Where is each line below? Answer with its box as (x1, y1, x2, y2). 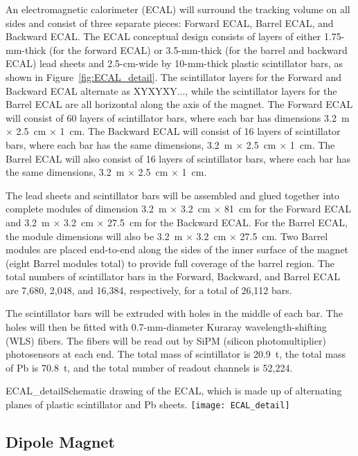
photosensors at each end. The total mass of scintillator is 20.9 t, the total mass (6, 347, 346, 361)
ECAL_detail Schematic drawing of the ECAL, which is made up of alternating (6, 383, 342, 398)
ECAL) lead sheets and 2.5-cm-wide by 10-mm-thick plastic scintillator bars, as (6, 56, 343, 71)
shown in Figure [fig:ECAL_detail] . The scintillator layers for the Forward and (6, 69, 342, 84)
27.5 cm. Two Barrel (240, 228, 328, 243)
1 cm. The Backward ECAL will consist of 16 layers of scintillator (60, 124, 341, 138)
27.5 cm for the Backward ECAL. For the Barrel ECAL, (107, 215, 348, 229)
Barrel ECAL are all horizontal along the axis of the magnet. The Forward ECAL (6, 97, 353, 111)
